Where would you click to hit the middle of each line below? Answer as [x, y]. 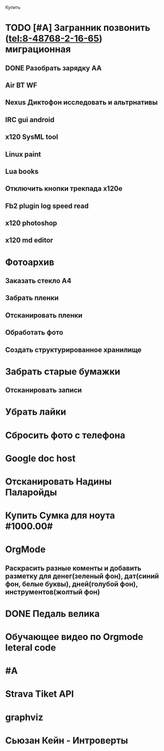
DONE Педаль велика [52, 614]
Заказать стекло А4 [38, 281]
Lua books [22, 171]
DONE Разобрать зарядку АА [53, 68]
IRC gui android [30, 119]
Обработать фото [34, 332]
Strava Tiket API [40, 694]
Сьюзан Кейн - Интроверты [67, 740]
